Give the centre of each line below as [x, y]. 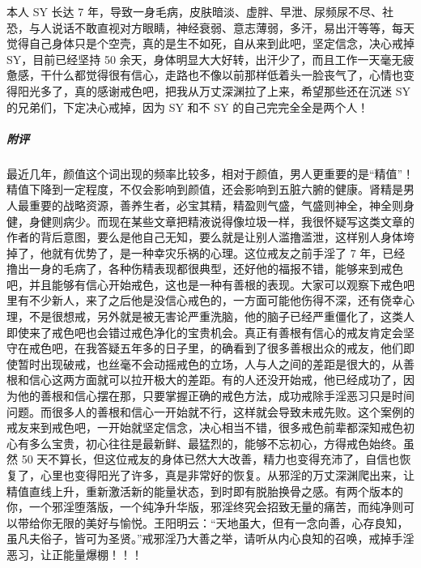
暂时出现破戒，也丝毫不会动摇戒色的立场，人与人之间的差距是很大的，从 [210, 363]
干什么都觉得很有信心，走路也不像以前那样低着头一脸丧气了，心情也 [221, 75]
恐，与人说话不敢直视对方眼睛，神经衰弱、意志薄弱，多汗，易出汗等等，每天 [210, 27]
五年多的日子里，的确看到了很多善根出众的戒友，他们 [261, 348]
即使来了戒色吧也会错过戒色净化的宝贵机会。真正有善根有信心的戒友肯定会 [205, 332]
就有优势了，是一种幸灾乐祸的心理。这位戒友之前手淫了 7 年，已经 [228, 252]
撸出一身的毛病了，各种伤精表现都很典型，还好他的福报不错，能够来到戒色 [205, 269]
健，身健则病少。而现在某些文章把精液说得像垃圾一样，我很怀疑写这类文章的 [210, 221]
